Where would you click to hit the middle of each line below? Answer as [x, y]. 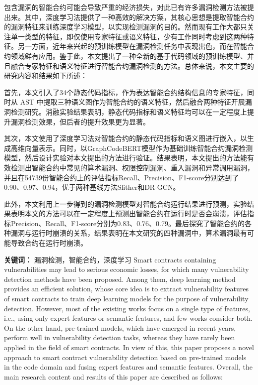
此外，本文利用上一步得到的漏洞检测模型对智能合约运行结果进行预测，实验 [126, 203]
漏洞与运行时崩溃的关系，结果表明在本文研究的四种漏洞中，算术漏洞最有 [129, 233]
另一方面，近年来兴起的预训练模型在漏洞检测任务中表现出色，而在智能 [132, 46]
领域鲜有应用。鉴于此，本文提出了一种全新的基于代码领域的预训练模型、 [129, 56]
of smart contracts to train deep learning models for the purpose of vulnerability [126, 299]
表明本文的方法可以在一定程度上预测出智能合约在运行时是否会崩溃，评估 [129, 213]
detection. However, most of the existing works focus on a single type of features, [127, 308]
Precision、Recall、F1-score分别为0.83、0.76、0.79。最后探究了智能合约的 [128, 223]
